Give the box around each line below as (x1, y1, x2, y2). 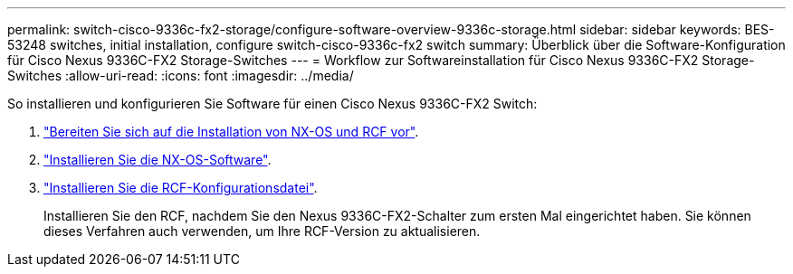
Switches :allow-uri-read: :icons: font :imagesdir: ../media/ (7, 68, 354, 83)
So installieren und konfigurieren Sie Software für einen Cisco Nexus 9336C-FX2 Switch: (7, 96, 538, 111)
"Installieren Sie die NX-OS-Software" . (43, 152, 272, 167)
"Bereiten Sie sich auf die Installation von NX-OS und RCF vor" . (43, 124, 419, 139)
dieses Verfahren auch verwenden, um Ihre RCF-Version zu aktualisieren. (43, 223, 481, 239)
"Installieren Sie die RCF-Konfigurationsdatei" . (43, 180, 318, 195)
